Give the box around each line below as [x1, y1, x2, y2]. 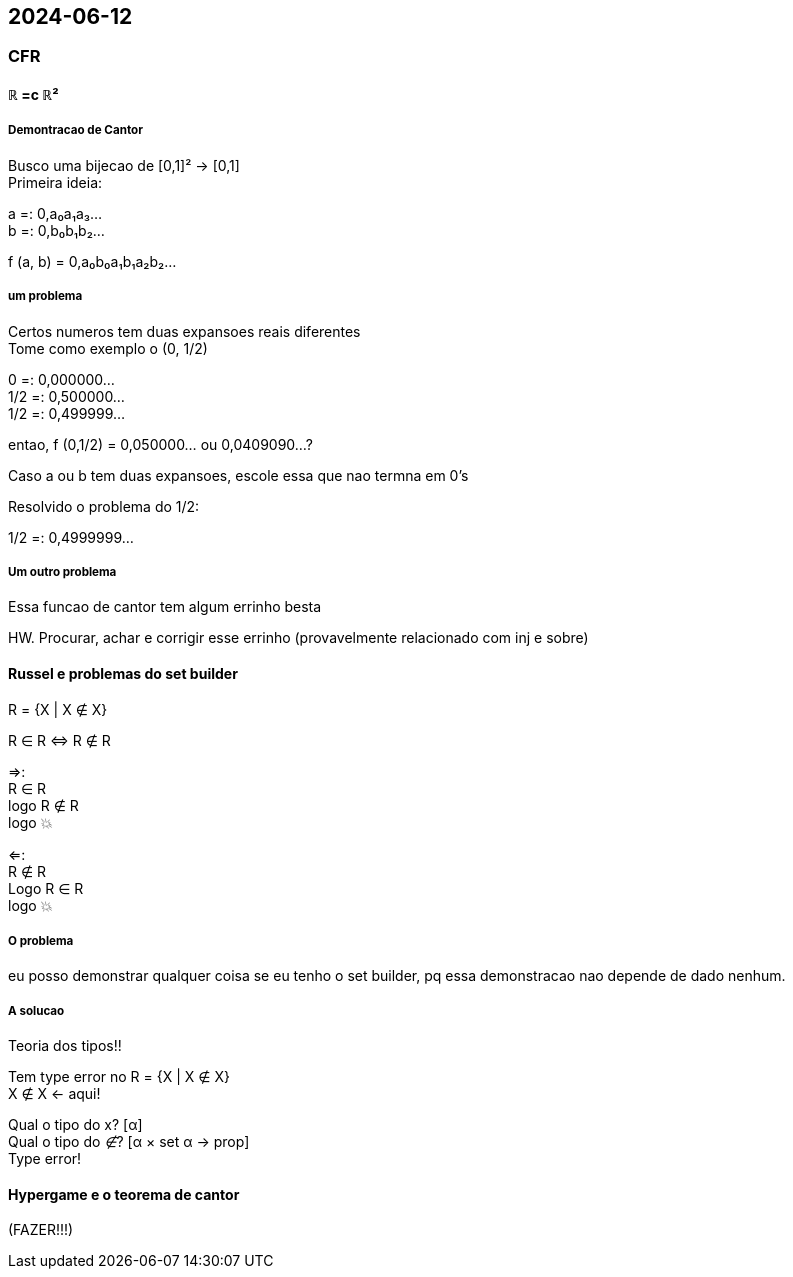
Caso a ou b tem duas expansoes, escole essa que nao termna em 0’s [8, 466, 469, 484]
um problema [8, 289, 83, 304]
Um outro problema [8, 564, 117, 579]
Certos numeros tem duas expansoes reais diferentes [8, 322, 361, 340]
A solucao [8, 1003, 65, 1018]
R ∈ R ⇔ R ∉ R [8, 731, 111, 749]
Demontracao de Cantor [8, 123, 143, 138]
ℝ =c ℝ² [8, 86, 59, 104]
